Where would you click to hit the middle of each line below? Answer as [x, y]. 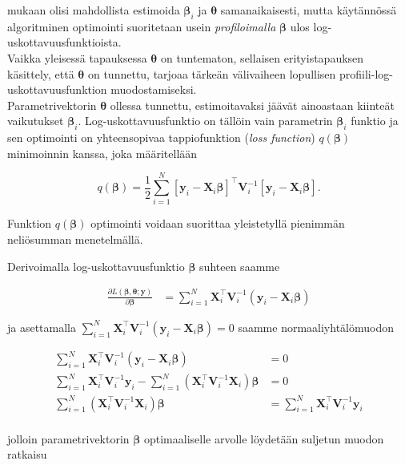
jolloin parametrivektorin [68, 438]
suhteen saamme [240, 266]
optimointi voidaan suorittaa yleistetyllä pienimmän [218, 223]
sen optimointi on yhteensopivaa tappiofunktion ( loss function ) [161, 137]
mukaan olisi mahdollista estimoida [94, 10]
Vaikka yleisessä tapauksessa [77, 57]
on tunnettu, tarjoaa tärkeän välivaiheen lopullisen [212, 73]
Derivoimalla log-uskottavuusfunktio [96, 266]
